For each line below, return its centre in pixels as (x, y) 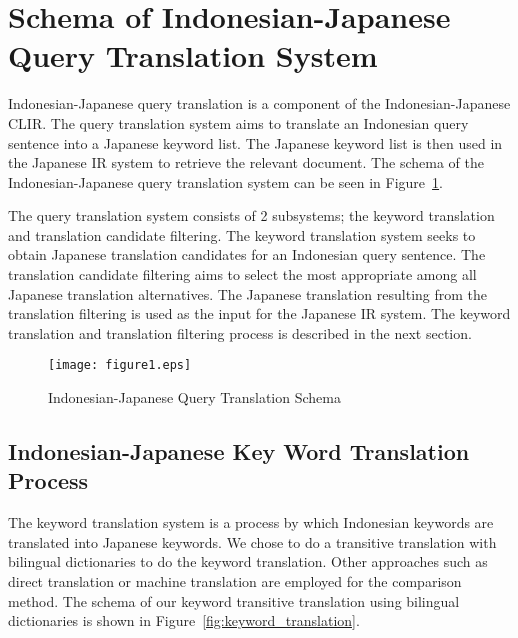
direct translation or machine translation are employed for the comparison (235, 581)
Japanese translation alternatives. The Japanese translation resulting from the (248, 293)
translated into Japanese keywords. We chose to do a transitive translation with (252, 541)
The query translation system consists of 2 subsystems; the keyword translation (251, 215)
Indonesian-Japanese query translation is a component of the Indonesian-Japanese (259, 103)
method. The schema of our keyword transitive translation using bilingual (234, 600)
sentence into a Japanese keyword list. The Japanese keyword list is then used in (255, 142)
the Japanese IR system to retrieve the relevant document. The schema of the (246, 162)
